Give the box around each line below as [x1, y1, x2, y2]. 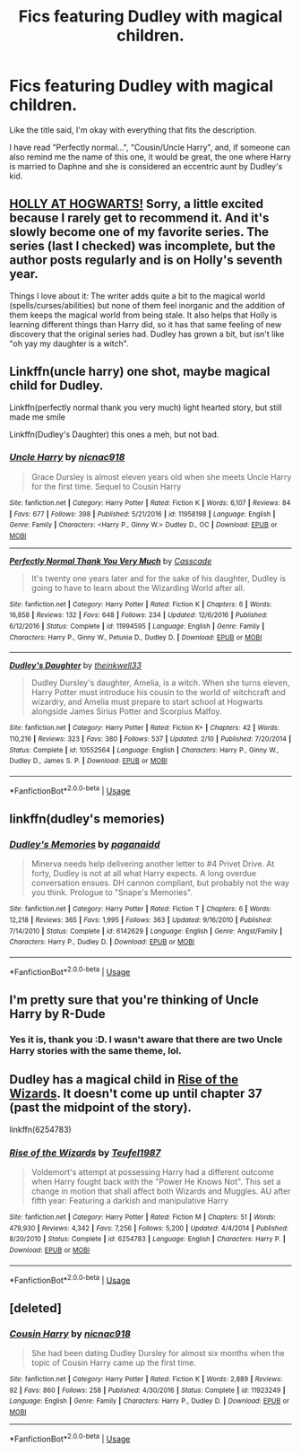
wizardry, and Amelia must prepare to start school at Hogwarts [30, 697, 263, 708]
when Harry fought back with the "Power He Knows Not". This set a [30, 1177, 281, 1188]
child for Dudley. [9, 378, 104, 394]
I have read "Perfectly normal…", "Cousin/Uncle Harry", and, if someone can [9, 142, 291, 152]
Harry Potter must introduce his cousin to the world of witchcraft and [30, 687, 287, 698]
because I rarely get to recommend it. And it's [9, 211, 270, 226]
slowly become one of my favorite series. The [9, 224, 270, 239]
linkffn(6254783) [9, 1124, 72, 1135]
